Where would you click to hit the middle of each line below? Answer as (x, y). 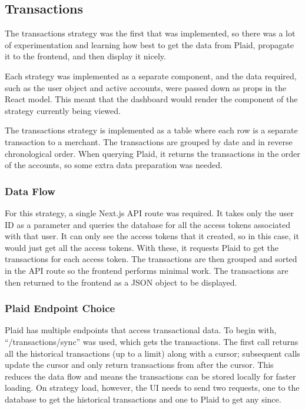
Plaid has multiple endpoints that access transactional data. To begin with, (141, 330)
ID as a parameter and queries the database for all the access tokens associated (148, 224)
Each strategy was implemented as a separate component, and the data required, (151, 76)
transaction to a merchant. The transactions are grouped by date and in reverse (149, 141)
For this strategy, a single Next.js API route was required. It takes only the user (149, 212)
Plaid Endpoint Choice (60, 308)
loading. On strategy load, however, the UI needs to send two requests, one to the (152, 388)
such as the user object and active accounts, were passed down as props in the (146, 87)
